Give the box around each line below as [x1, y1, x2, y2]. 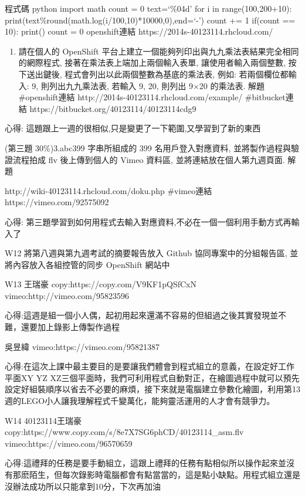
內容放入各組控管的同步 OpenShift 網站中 [12, 258, 170, 270]
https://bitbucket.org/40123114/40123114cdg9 [29, 102, 196, 114]
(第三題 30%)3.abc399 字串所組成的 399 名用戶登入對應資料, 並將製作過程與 [5, 141, 292, 154]
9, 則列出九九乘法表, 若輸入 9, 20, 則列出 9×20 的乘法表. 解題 [32, 79, 265, 91]
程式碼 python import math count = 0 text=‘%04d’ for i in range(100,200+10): [5, 2, 292, 14]
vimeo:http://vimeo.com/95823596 [5, 289, 129, 301]
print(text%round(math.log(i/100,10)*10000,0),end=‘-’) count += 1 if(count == [5, 13, 296, 26]
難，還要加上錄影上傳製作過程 [5, 321, 120, 333]
